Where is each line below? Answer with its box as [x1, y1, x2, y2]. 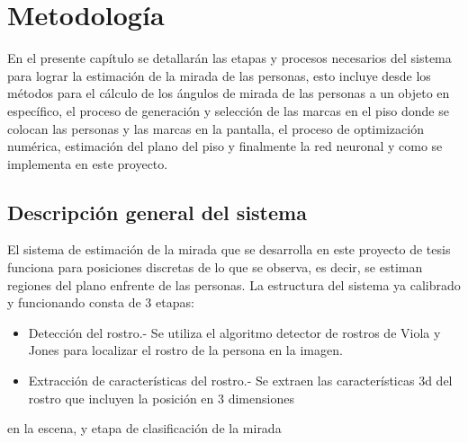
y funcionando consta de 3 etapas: [7, 293, 194, 312]
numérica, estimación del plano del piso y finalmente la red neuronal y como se [7, 137, 443, 155]
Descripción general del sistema [7, 198, 307, 226]
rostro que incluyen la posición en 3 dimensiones [28, 388, 294, 407]
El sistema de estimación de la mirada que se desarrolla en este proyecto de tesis [7, 240, 451, 259]
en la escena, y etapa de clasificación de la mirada [7, 419, 282, 438]
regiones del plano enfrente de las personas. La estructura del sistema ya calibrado [7, 275, 461, 294]
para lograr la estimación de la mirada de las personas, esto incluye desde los [7, 66, 431, 84]
